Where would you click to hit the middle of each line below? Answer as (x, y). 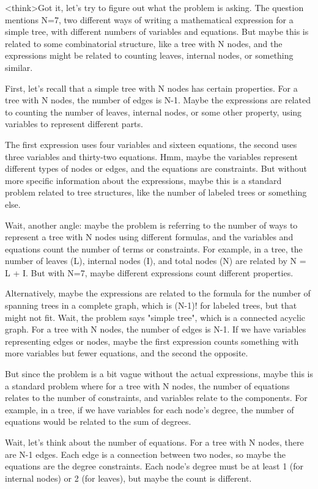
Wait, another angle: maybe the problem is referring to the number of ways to (151, 225)
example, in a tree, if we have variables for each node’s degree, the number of (150, 409)
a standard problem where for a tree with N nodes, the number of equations (147, 385)
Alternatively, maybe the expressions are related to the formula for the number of (158, 293)
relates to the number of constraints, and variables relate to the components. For (156, 398)
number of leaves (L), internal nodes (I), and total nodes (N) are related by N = (156, 261)
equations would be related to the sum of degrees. (98, 421)
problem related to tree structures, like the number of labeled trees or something (156, 192)
